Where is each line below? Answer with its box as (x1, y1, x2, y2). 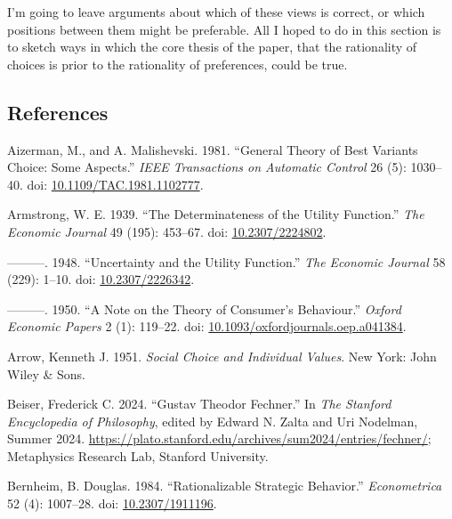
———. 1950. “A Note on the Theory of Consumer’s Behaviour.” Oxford (7, 299, 401, 318)
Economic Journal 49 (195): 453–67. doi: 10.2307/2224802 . (7, 222, 327, 240)
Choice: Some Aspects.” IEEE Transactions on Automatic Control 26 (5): (7, 158, 407, 176)
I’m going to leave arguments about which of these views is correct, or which (7, 3, 425, 20)
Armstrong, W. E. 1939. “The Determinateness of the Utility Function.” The (7, 205, 424, 223)
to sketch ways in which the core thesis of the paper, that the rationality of (7, 37, 417, 56)
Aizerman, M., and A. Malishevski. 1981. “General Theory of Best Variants (7, 140, 418, 158)
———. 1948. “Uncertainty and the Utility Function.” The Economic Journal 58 (7, 252, 446, 271)
